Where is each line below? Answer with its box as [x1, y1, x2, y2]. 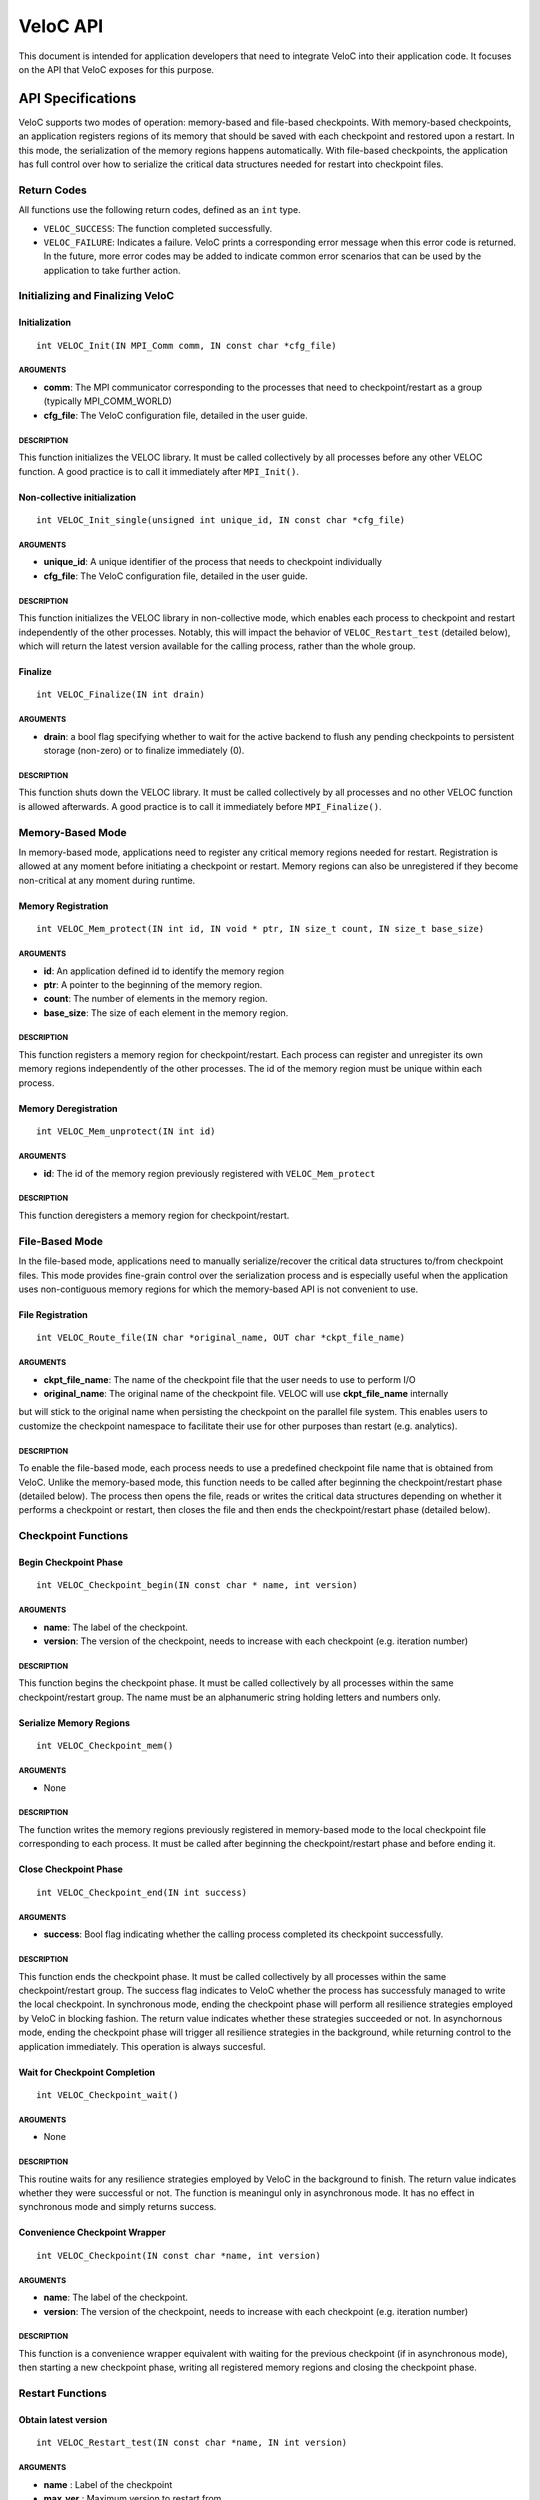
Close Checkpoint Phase [18, 1863, 124, 1875]
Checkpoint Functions [18, 1529, 129, 1543]
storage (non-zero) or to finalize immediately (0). [43, 745, 245, 757]
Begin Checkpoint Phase [18, 1556, 124, 1568]
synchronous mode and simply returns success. [18, 2201, 217, 2213]
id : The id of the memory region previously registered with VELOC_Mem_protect [43, 1167, 376, 1179]
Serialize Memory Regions [18, 1716, 130, 1729]
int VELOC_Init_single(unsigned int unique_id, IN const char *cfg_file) [36, 514, 406, 525]
